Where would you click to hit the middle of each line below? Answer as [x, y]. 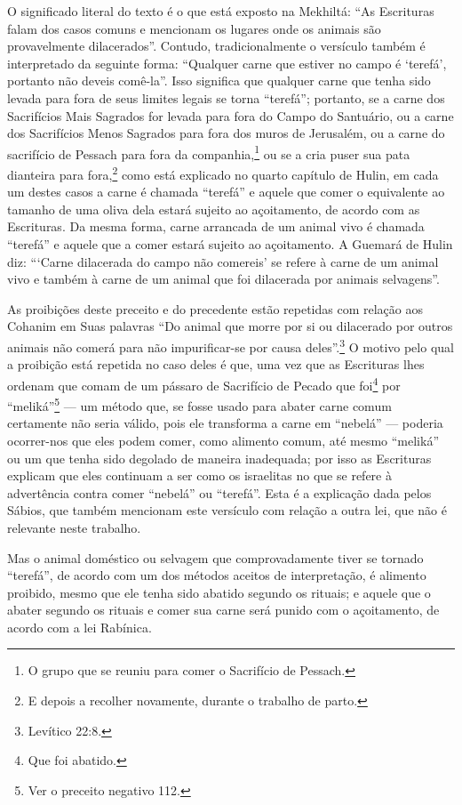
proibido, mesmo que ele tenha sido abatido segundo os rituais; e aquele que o [219, 592]
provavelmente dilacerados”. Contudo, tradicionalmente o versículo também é [216, 46]
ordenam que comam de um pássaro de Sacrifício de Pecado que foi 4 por [204, 383]
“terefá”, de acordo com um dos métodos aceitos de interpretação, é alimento [217, 575]
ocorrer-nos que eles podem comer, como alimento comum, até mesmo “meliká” [223, 440]
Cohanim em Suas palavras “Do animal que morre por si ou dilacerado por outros [230, 326]
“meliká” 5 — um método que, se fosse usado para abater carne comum [199, 404]
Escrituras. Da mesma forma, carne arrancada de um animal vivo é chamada [216, 226]
